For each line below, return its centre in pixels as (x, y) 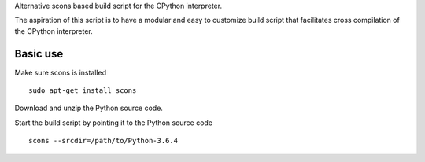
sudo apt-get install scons (83, 91)
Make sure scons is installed (60, 72)
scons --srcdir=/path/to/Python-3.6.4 (103, 141)
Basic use (39, 54)
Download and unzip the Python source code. (89, 108)
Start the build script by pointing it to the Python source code (113, 123)
